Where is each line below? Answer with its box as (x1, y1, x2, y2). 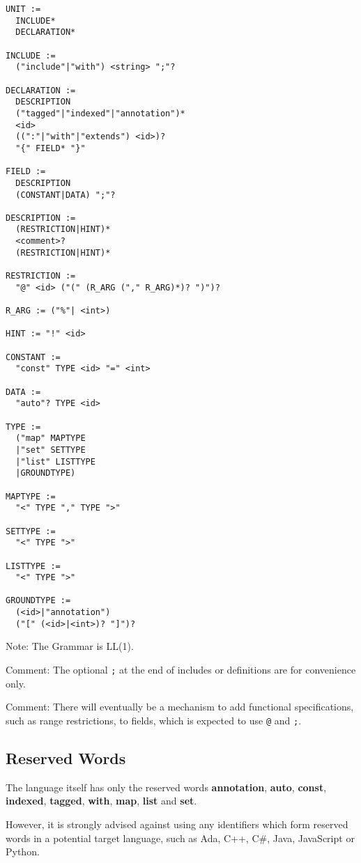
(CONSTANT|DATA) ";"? (15, 189, 116, 200)
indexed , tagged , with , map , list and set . (6, 793, 197, 808)
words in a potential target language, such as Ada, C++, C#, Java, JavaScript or (6, 830, 355, 845)
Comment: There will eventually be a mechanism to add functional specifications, (6, 699, 354, 714)
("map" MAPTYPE (15, 433, 86, 444)
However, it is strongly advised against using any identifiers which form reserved (6, 816, 348, 831)
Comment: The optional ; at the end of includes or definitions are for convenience (6, 662, 356, 677)
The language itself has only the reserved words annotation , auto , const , (6, 779, 327, 794)
